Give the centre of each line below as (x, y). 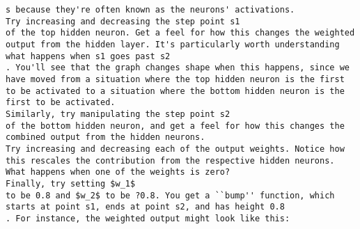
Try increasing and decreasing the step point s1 (123, 21)
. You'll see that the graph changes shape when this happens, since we (178, 68)
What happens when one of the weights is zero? (118, 172)
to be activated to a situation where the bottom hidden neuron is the (175, 91)
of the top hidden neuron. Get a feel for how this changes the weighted (180, 33)
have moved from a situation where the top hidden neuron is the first (175, 79)
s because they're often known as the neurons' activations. (150, 10)
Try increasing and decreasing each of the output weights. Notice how (175, 149)
